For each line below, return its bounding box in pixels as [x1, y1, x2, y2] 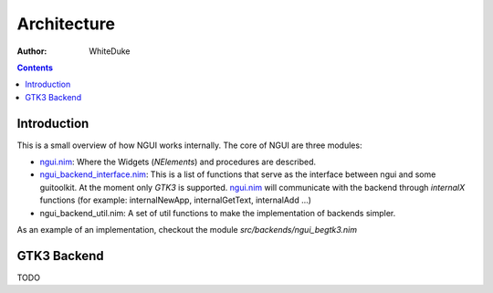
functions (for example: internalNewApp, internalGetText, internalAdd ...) [39, 194, 312, 205]
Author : [16, 46, 47, 57]
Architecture [16, 14, 116, 34]
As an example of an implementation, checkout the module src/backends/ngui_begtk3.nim [16, 224, 358, 235]
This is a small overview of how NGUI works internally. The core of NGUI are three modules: [16, 140, 362, 151]
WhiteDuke [89, 46, 131, 57]
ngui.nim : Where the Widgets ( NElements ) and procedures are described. [39, 156, 317, 168]
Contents [16, 62, 54, 73]
